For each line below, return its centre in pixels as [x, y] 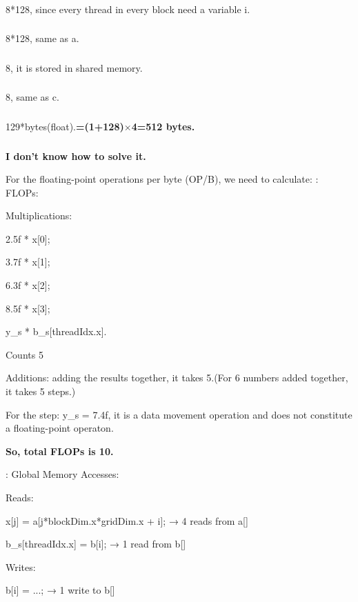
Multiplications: [39, 215]
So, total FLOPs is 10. [60, 451]
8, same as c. [32, 97]
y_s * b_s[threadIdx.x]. [56, 331]
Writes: [21, 566]
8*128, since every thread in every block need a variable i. [128, 9]
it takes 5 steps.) [41, 391]
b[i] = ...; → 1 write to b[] [60, 590]
